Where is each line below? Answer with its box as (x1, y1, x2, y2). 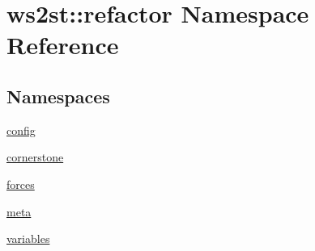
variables (6, 230, 50, 247)
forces (6, 175, 35, 192)
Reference (6, 28, 119, 61)
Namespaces (6, 83, 110, 108)
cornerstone (6, 149, 64, 165)
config (6, 121, 36, 138)
